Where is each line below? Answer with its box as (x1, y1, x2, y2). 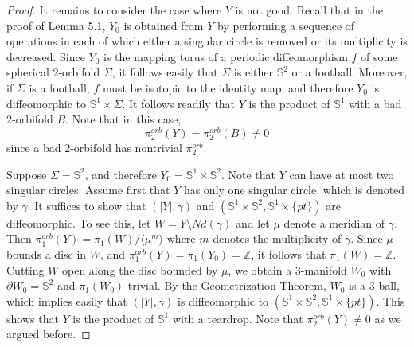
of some (361, 48, 398, 64)
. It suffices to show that (27, 197, 146, 213)
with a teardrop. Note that (172, 310, 303, 326)
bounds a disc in (6, 245, 87, 262)
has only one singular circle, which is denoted (183, 181, 405, 198)
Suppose (6, 166, 47, 182)
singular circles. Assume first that (6, 181, 170, 198)
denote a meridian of (283, 214, 385, 231)
